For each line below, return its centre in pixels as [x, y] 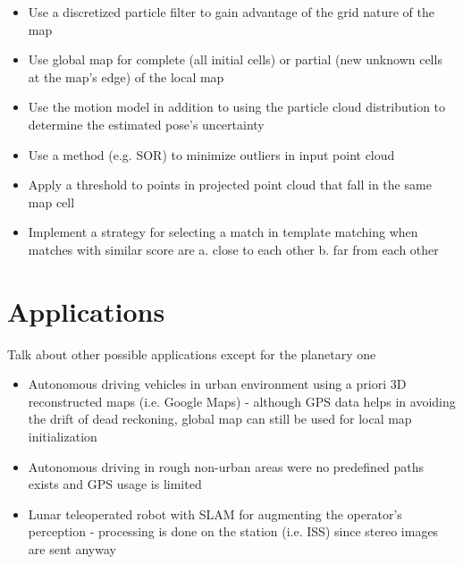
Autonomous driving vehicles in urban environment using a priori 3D [217, 384]
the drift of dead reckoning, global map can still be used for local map [220, 419]
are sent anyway [72, 549]
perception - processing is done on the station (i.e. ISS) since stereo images [233, 531]
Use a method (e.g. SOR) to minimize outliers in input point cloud [211, 154]
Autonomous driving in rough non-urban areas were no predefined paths [226, 466]
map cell [51, 202]
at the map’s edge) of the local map [126, 76]
